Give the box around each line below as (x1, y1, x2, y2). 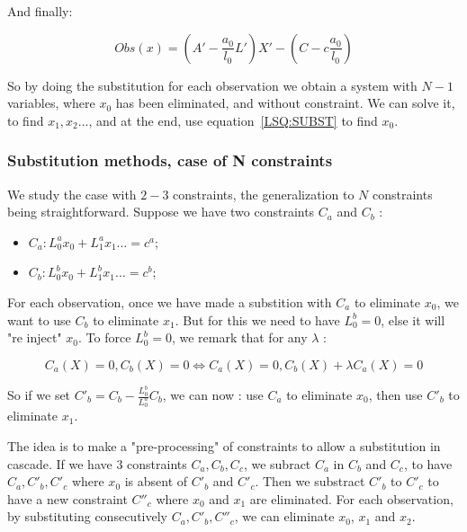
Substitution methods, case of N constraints (7, 149, 333, 172)
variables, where (7, 93, 95, 112)
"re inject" (7, 328, 62, 347)
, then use (368, 386, 423, 404)
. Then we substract (255, 472, 365, 491)
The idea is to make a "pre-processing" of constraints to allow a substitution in (7, 436, 441, 455)
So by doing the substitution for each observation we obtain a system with (7, 75, 418, 94)
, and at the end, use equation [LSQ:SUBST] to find (88, 111, 378, 129)
